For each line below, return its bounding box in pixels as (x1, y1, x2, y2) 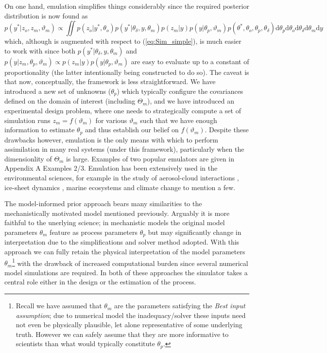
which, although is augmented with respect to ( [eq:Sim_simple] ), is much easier (4, 36, 241, 46)
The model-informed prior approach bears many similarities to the (4, 198, 202, 209)
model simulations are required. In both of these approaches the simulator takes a (4, 267, 248, 277)
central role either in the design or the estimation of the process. (4, 277, 196, 287)
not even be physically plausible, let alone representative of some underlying (16, 319, 242, 330)
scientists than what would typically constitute (16, 338, 155, 349)
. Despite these (205, 124, 249, 135)
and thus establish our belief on (85, 124, 179, 135)
